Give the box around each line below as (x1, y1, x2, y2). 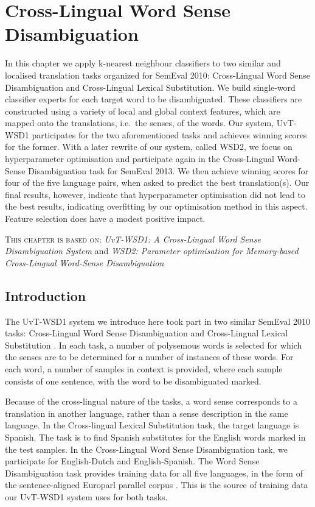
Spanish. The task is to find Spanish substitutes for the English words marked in (5, 430, 306, 443)
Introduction (5, 286, 86, 305)
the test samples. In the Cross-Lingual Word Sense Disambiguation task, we (5, 442, 288, 455)
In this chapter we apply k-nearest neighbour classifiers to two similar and (5, 57, 281, 69)
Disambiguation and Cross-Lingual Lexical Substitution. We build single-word (5, 80, 296, 93)
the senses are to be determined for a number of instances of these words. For (5, 350, 294, 363)
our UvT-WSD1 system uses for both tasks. (5, 490, 168, 503)
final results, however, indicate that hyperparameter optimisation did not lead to (5, 188, 305, 200)
